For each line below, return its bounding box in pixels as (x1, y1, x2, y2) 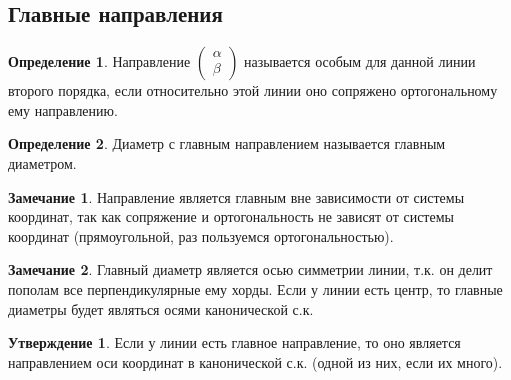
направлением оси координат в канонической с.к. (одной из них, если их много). (8, 351, 503, 372)
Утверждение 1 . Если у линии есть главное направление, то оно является (8, 332, 461, 353)
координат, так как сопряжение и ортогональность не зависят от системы (8, 206, 454, 227)
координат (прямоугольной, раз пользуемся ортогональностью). (8, 225, 394, 246)
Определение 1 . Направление (8, 51, 191, 72)
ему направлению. (8, 99, 118, 120)
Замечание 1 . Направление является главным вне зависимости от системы (8, 186, 465, 207)
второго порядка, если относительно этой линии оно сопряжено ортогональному (8, 80, 498, 101)
